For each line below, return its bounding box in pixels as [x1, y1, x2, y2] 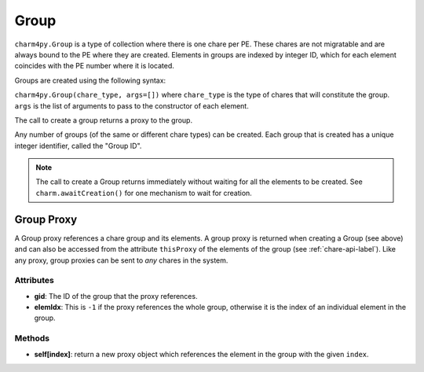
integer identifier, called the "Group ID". [14, 141, 142, 150]
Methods [14, 333, 50, 344]
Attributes [14, 275, 54, 286]
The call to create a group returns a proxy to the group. [14, 115, 192, 125]
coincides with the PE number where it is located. [14, 61, 174, 71]
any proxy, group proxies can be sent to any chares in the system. [14, 256, 228, 265]
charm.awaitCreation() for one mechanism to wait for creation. [35, 188, 253, 197]
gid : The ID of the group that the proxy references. [34, 291, 198, 300]
